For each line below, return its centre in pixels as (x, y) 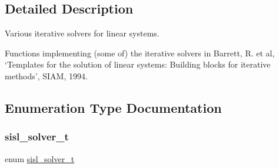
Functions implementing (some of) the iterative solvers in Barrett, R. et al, (140, 53)
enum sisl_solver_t (40, 158)
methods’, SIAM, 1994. (46, 75)
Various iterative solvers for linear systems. (82, 33)
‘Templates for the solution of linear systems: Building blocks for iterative (138, 64)
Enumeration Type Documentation (113, 107)
